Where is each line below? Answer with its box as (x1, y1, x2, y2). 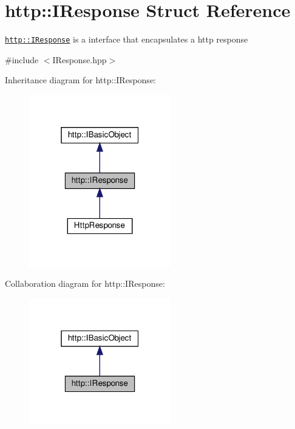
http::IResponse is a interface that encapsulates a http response (5, 33, 248, 46)
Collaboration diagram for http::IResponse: (5, 277, 165, 290)
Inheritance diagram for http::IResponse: (5, 74, 156, 86)
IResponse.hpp (52, 53, 107, 66)
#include (5, 53, 39, 66)
